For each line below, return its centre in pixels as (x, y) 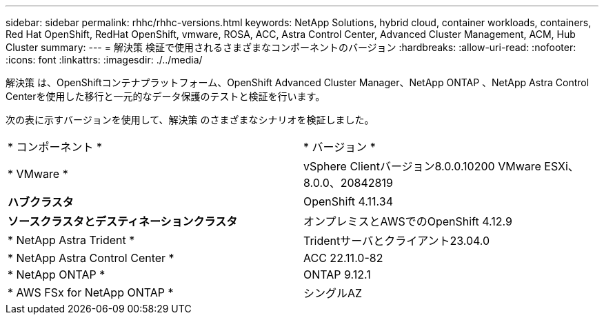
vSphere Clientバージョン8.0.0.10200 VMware (422, 166)
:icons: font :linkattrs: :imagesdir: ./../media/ (104, 60)
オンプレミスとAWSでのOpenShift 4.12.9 (408, 221)
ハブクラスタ (41, 202)
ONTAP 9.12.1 (337, 274)
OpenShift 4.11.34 (348, 201)
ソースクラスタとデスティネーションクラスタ (123, 221)
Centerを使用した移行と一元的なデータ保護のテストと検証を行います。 (165, 96)
